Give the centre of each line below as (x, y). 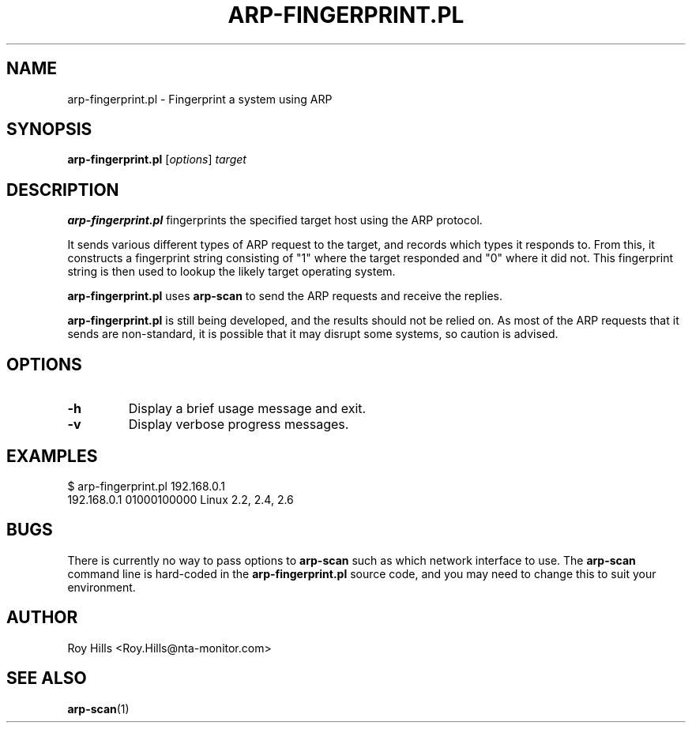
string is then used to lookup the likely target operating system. (231, 272)
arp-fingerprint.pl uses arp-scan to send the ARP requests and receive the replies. (285, 296)
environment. (102, 587)
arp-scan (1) (98, 708)
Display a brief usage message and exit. (247, 409)
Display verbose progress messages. (239, 425)
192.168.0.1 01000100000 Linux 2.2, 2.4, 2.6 (181, 499)
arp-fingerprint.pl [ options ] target (157, 160)
